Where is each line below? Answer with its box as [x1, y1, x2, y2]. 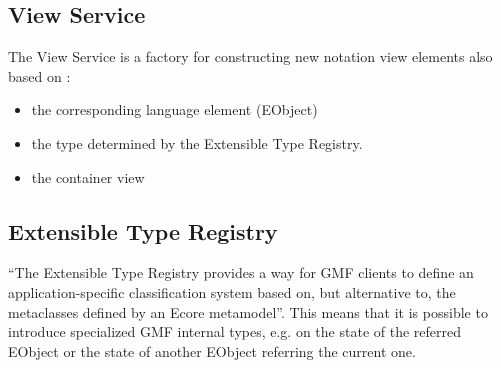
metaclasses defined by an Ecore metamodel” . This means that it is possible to [8, 301, 488, 322]
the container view [31, 166, 145, 187]
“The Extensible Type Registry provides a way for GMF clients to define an [8, 262, 474, 283]
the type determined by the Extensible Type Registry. [31, 132, 363, 153]
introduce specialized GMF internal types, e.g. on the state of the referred [8, 321, 461, 342]
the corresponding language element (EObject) [31, 99, 318, 120]
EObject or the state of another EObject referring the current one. [8, 340, 416, 361]
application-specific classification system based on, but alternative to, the [8, 281, 456, 302]
